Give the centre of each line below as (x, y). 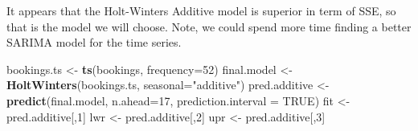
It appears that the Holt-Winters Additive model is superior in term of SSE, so (201, 10)
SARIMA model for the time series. (94, 42)
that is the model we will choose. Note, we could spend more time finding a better (209, 26)
